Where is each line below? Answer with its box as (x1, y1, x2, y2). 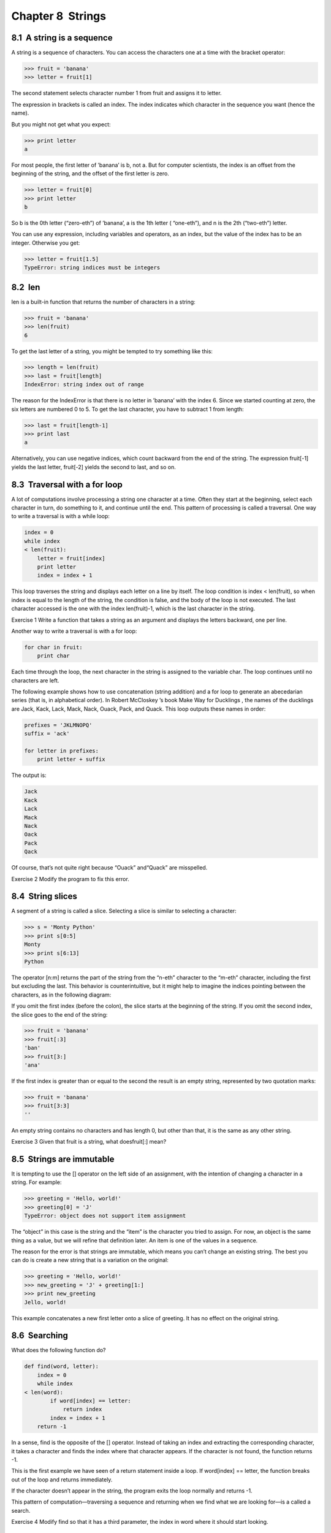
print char (37, 652, 70, 659)
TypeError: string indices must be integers (24, 264, 161, 271)
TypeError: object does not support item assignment (24, 1212, 186, 1220)
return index (63, 1406, 102, 1413)
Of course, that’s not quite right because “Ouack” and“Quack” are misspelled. (11, 864, 208, 871)
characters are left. (11, 676, 59, 684)
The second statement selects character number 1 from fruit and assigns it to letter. (11, 90, 222, 97)
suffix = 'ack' (24, 730, 70, 737)
